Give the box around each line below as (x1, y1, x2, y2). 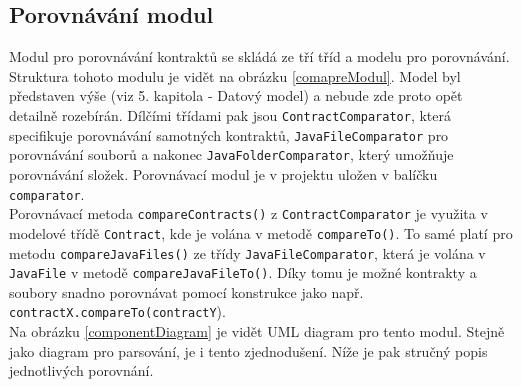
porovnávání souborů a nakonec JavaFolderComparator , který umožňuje (9, 144, 454, 165)
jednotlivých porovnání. (9, 360, 154, 381)
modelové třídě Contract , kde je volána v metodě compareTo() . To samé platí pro (9, 222, 513, 243)
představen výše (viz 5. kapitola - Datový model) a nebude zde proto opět (9, 85, 463, 106)
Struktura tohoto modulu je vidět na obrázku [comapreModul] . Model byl (9, 65, 461, 86)
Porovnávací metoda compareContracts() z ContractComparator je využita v (9, 203, 488, 224)
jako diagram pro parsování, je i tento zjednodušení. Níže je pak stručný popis (9, 340, 488, 361)
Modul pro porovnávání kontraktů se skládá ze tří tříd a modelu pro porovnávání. (9, 46, 510, 67)
